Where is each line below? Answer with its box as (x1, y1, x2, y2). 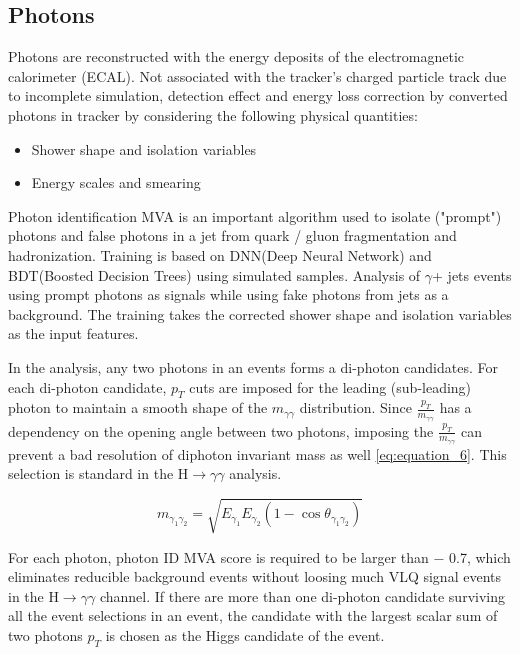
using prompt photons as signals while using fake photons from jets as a (8, 284, 449, 305)
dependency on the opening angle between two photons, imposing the (8, 420, 434, 441)
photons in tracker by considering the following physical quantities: (8, 104, 418, 125)
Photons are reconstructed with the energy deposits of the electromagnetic (8, 46, 465, 67)
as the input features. (8, 323, 139, 344)
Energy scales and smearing (31, 172, 201, 193)
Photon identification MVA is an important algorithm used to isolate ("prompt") (8, 205, 502, 226)
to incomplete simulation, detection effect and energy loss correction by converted (8, 85, 508, 106)
